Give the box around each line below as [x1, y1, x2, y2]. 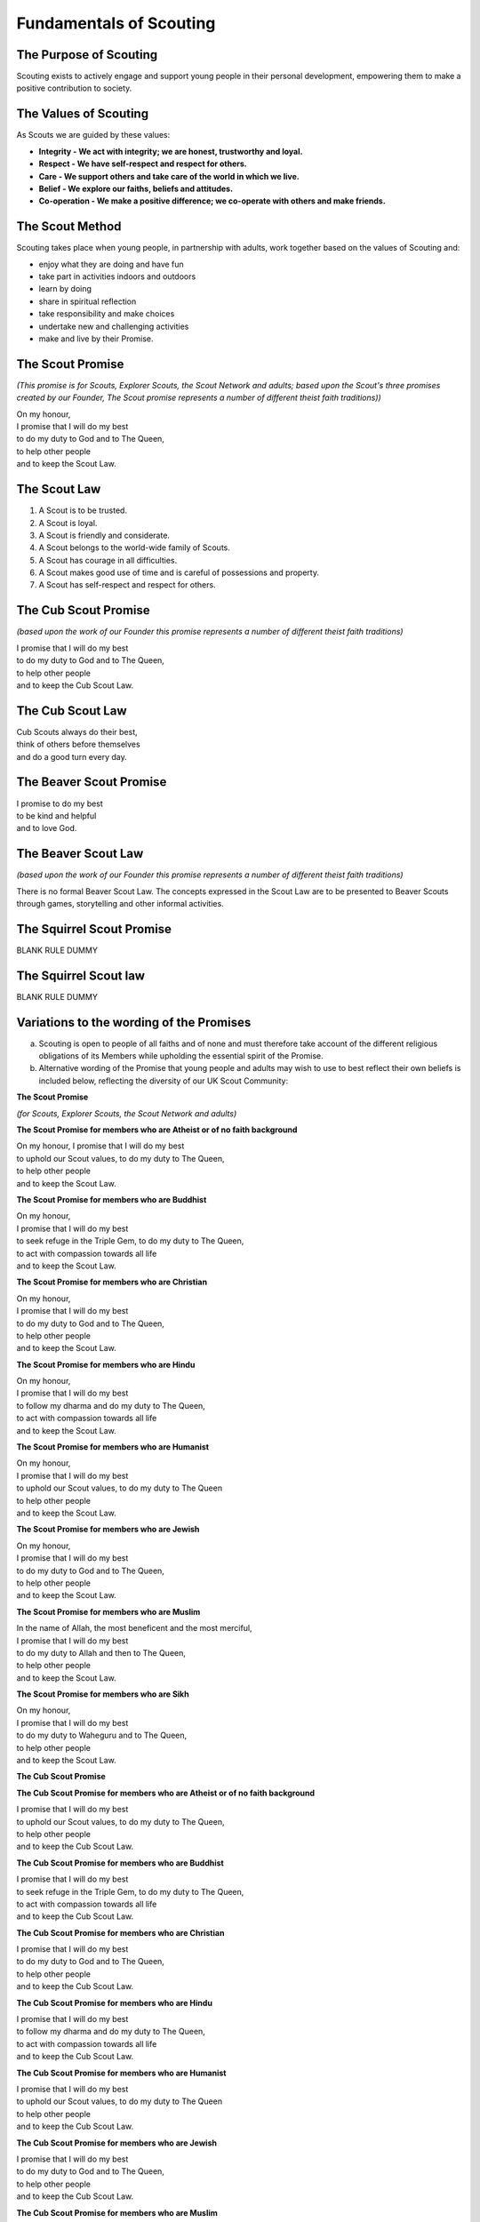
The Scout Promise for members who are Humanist [16, 1442, 209, 1452]
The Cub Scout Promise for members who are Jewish [16, 2138, 218, 2148]
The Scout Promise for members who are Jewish [16, 1524, 200, 1535]
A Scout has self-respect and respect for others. [38, 579, 217, 590]
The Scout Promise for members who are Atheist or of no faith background [16, 1124, 298, 1135]
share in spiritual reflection [38, 296, 137, 307]
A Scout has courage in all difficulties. [38, 555, 178, 565]
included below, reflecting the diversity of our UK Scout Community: [38, 1075, 289, 1086]
